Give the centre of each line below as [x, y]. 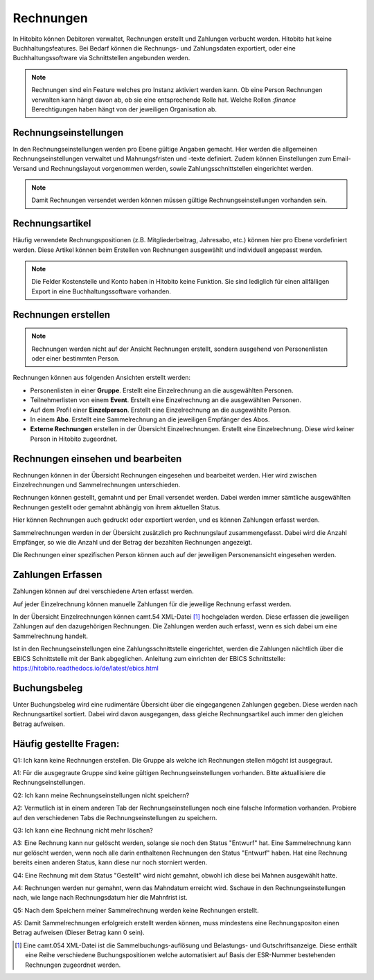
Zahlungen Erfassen [57, 575]
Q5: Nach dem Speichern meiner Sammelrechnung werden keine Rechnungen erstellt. [136, 910]
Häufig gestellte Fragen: [66, 744]
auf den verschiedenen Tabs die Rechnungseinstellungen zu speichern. [115, 817]
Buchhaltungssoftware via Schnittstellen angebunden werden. [101, 58]
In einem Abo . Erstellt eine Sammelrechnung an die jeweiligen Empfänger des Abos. [150, 419]
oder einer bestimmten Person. [76, 359]
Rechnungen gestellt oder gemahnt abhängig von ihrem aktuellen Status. [117, 507]
